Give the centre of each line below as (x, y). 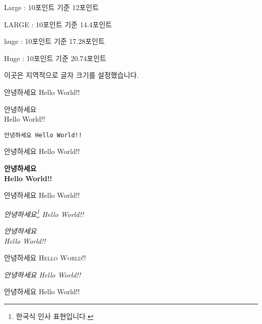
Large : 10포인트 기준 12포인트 (52, 7)
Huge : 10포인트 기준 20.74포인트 (55, 58)
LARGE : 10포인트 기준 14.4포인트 (58, 24)
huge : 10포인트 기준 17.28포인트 (54, 41)
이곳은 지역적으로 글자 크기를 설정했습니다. (72, 75)
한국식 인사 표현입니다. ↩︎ (55, 316)
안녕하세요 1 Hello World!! (44, 213)
